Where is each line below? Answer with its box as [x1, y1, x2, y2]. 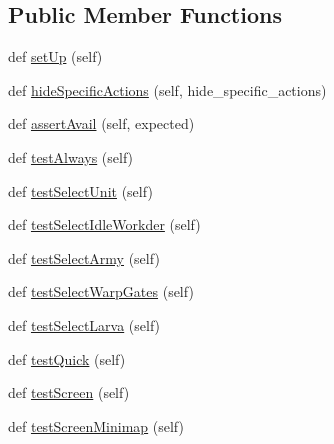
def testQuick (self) [8, 348, 126, 369]
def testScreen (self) [8, 382, 130, 403]
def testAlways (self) [8, 146, 134, 167]
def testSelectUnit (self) [8, 180, 153, 201]
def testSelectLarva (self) [8, 314, 161, 335]
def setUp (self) [8, 46, 103, 67]
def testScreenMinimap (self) [8, 415, 184, 436]
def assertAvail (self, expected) [8, 113, 195, 134]
